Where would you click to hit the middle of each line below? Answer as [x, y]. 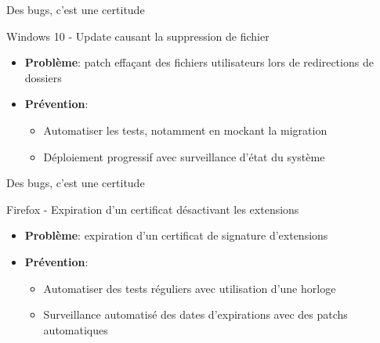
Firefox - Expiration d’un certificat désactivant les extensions [153, 209]
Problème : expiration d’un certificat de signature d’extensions [176, 235]
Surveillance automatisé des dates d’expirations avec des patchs [195, 314]
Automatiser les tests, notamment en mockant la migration [185, 130]
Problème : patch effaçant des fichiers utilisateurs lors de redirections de [199, 62]
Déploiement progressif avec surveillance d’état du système [184, 156]
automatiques [76, 329]
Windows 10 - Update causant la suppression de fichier [138, 36]
